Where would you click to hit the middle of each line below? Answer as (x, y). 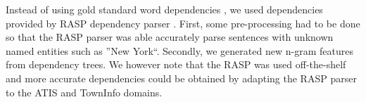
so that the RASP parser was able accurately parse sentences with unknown (170, 37)
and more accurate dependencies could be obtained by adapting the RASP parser (181, 78)
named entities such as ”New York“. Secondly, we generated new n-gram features (179, 50)
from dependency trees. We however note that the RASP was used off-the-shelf (176, 64)
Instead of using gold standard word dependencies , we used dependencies (164, 9)
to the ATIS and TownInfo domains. (84, 92)
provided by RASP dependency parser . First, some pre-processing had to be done (183, 23)
